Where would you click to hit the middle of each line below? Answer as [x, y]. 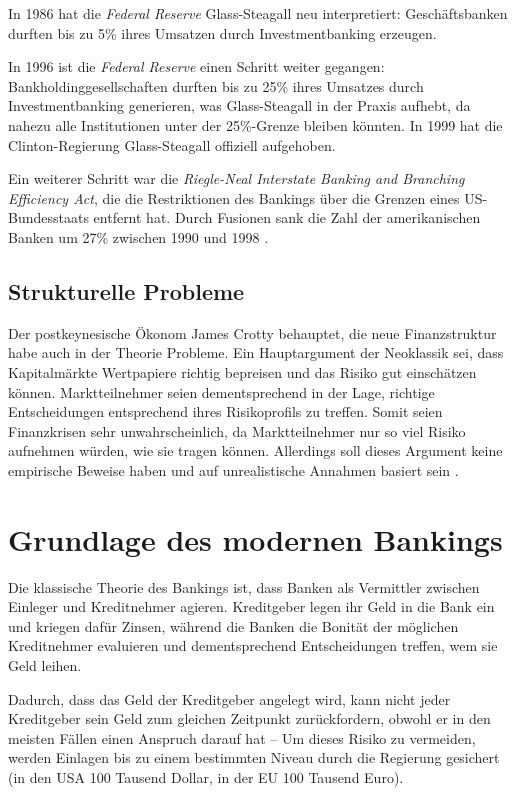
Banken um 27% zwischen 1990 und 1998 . [138, 236]
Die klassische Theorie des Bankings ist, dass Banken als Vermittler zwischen [244, 586]
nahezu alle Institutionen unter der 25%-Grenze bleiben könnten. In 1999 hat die [255, 124]
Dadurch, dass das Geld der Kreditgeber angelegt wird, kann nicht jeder [229, 698]
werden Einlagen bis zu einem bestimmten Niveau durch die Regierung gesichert [254, 757]
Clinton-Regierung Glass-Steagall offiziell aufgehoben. [172, 144]
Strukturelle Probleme [126, 290]
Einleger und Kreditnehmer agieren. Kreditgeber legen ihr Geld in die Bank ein [251, 606]
